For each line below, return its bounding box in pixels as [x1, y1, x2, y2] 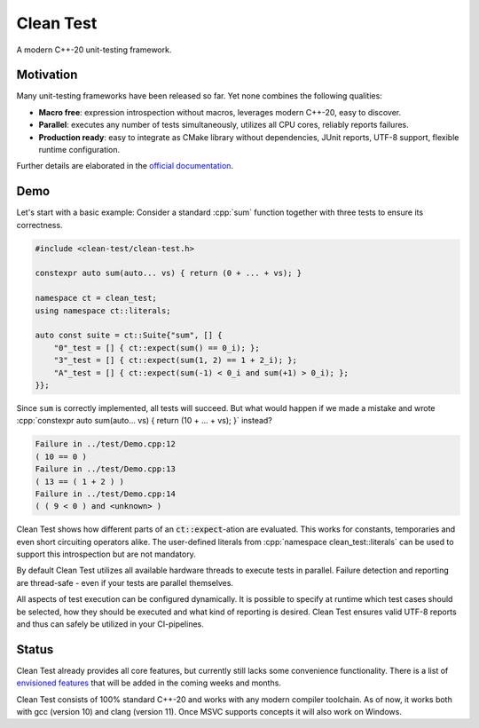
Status [16, 642, 54, 657]
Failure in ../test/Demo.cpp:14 [35, 488, 177, 499]
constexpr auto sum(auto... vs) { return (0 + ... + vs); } [35, 268, 302, 279]
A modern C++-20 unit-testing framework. [16, 44, 172, 55]
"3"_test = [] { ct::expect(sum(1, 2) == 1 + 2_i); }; [53, 355, 297, 366]
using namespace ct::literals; [35, 305, 172, 315]
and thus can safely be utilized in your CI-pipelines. [16, 619, 204, 629]
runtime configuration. [38, 145, 121, 155]
